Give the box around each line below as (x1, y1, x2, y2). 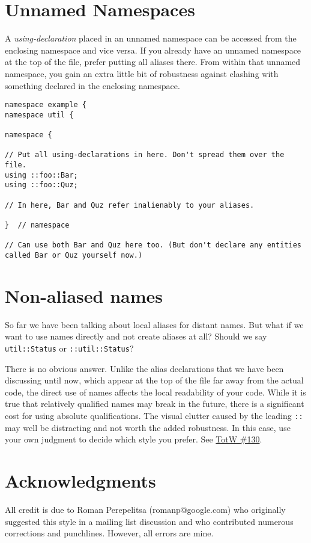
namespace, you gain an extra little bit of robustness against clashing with (5, 67, 279, 79)
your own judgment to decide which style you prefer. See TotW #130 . (5, 433, 262, 445)
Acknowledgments (5, 468, 156, 492)
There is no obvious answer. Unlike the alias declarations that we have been (5, 362, 284, 374)
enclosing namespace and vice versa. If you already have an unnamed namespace (5, 43, 301, 56)
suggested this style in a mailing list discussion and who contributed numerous (5, 515, 294, 527)
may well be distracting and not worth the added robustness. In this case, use (5, 421, 291, 433)
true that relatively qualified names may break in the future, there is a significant (5, 397, 304, 410)
